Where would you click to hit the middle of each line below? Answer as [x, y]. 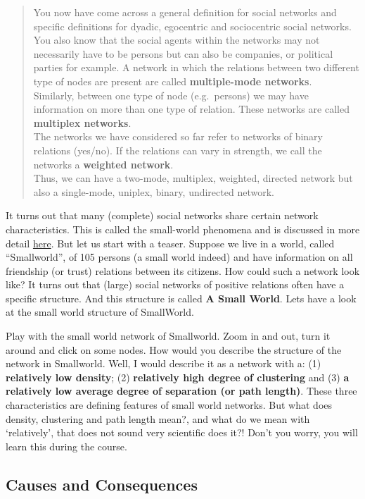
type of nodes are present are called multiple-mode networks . [173, 81]
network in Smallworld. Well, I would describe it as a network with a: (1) [164, 363]
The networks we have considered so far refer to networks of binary [178, 136]
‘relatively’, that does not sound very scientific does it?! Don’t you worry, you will [182, 432]
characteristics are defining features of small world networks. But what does [169, 405]
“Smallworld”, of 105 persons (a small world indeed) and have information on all [179, 257]
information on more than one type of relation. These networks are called [191, 109]
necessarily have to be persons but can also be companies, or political [183, 53]
